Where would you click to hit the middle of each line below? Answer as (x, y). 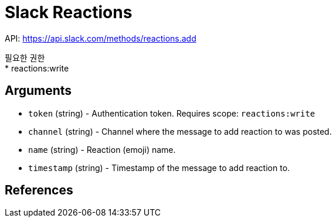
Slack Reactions (69, 12)
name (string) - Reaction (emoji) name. (102, 149)
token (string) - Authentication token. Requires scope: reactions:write (172, 113)
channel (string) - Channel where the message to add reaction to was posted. (180, 131)
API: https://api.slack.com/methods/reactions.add (101, 38)
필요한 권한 (25, 57)
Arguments (38, 91)
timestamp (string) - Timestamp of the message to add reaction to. (159, 168)
